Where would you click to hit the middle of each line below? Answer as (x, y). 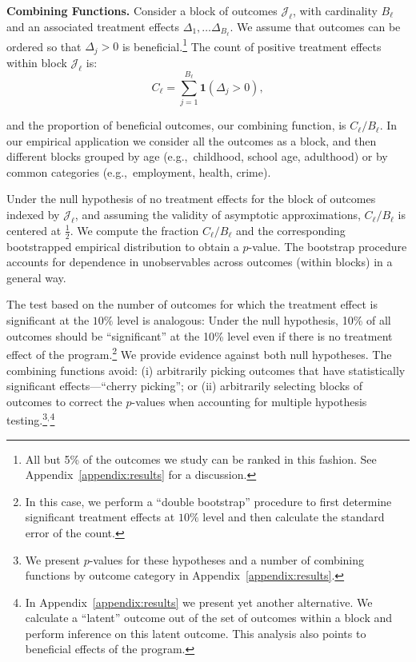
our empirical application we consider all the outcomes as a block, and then (192, 140)
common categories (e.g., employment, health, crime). (139, 171)
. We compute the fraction (134, 230)
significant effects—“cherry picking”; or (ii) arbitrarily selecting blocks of (185, 386)
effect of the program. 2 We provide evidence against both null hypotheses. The (199, 353)
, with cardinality (335, 10)
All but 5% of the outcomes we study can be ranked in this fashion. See (201, 459)
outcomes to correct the (64, 401)
